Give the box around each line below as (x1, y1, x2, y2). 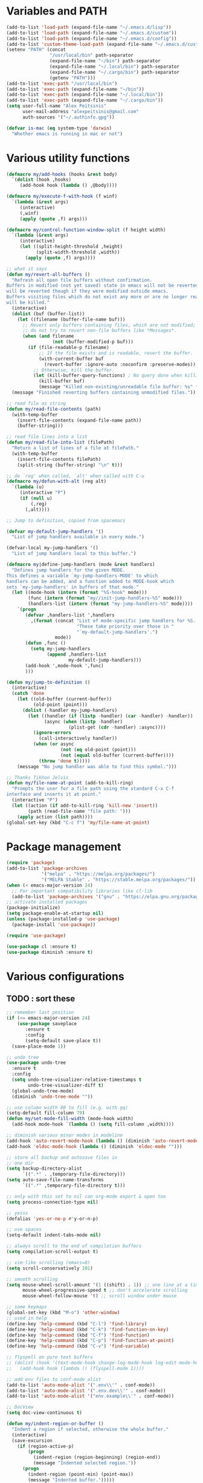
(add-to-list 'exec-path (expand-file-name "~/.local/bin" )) (6, 92, 164, 98)
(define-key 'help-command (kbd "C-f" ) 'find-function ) (6, 1332, 150, 1338)
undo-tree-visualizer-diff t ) (28, 1082, 104, 1088)
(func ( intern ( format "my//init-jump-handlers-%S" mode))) (28, 595, 182, 601)
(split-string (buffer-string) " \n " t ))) (17, 461, 123, 468)
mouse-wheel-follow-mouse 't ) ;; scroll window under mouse (22, 1293, 177, 1299)
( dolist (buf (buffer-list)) (11, 310, 85, 317)
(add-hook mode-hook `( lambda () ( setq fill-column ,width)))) (11, 1121, 174, 1127)
